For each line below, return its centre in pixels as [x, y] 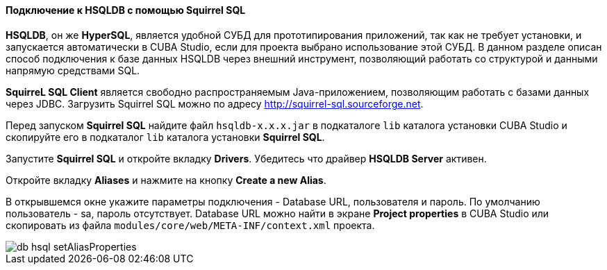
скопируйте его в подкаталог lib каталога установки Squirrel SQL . [165, 137]
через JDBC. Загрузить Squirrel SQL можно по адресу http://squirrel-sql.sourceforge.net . [215, 103]
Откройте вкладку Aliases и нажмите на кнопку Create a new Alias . [166, 180]
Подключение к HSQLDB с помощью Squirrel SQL [126, 10]
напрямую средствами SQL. [73, 70]
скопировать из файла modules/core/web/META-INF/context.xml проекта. [190, 225]
